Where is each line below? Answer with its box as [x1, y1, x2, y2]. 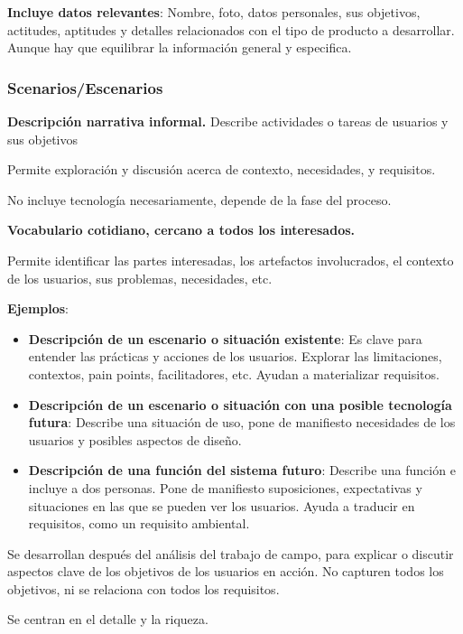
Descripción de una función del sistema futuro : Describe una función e [28, 461, 456, 480]
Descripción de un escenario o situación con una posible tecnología [28, 395, 452, 414]
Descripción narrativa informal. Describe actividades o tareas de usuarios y [7, 112, 449, 130]
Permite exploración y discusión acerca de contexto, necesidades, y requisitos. [7, 160, 436, 179]
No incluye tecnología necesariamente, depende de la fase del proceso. [7, 190, 392, 209]
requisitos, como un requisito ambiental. [28, 514, 250, 533]
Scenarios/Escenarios [7, 76, 163, 98]
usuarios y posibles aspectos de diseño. [28, 430, 242, 449]
